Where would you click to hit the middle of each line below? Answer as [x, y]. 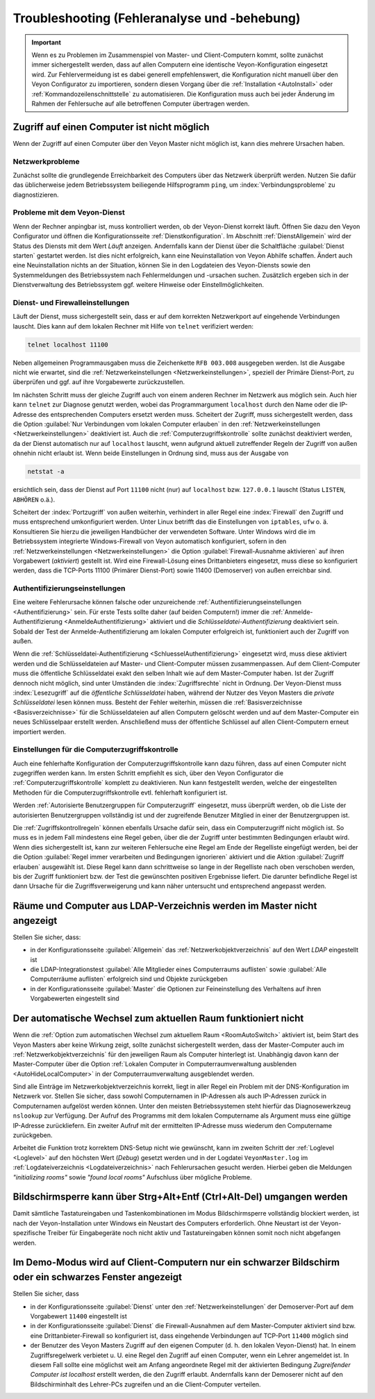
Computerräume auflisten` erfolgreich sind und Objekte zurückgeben [129, 979]
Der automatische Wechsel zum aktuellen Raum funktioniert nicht [158, 1019]
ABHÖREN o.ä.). [34, 499]
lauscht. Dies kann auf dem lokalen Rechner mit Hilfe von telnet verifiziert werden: [133, 326]
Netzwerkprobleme [46, 161]
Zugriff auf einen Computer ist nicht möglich [111, 127]
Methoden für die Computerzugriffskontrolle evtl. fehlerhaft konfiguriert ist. [120, 793]
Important [47, 42]
